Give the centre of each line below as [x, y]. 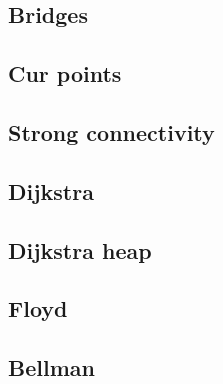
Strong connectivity [111, 131]
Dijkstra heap [80, 249]
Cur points [65, 73]
